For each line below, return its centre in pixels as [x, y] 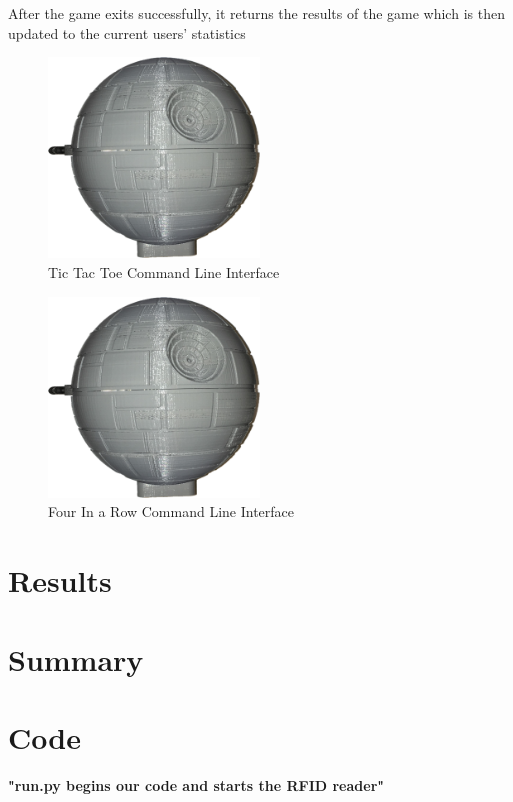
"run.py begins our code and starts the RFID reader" [196, 784]
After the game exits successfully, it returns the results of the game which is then [256, 13]
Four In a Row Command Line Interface [171, 511]
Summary [76, 658]
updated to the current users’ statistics [127, 32]
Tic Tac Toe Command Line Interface [164, 272]
